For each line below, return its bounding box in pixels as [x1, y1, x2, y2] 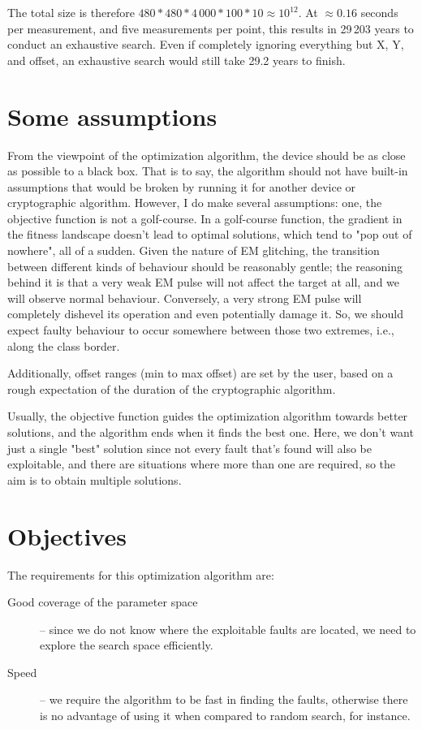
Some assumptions [7, 99, 217, 132]
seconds [360, 4, 398, 20]
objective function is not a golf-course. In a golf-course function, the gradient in [7, 209, 403, 226]
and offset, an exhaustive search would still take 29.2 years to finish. [7, 51, 346, 68]
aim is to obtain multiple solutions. [7, 471, 182, 488]
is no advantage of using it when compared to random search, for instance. [40, 707, 411, 724]
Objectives [7, 519, 127, 552]
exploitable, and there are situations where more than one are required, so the [7, 455, 396, 472]
